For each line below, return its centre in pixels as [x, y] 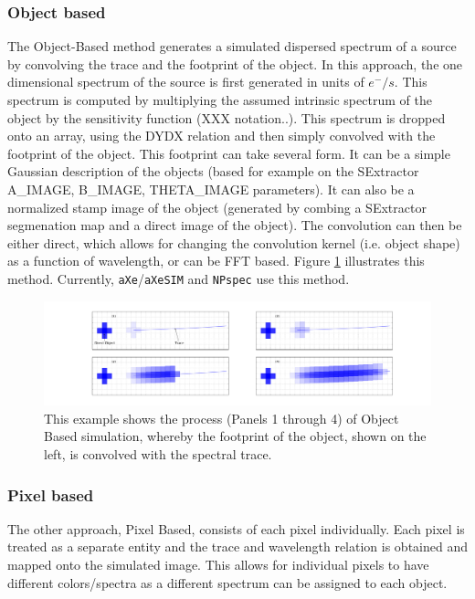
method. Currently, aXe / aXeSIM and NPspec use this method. [179, 278]
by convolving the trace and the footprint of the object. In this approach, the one [235, 63]
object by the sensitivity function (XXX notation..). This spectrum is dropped [227, 117]
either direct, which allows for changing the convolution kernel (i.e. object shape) [234, 242]
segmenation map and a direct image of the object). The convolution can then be [235, 225]
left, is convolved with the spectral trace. [158, 454]
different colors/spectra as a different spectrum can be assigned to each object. [227, 582]
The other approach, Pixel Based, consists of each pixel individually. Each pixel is [236, 528]
